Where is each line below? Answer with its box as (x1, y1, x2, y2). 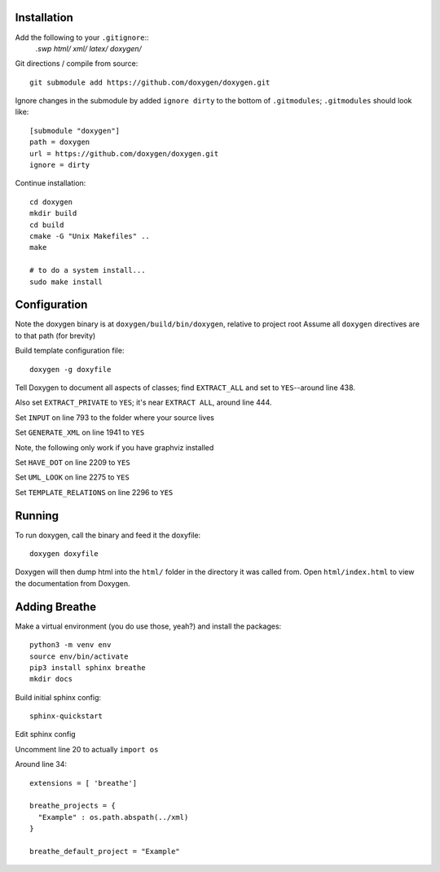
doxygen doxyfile (29, 550, 99, 559)
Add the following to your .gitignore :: (15, 33, 150, 42)
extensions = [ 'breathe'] (29, 778, 138, 787)
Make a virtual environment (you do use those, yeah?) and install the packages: (15, 621, 282, 631)
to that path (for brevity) (15, 331, 96, 340)
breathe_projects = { (29, 801, 116, 810)
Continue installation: (15, 178, 86, 188)
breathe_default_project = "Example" (29, 847, 181, 856)
